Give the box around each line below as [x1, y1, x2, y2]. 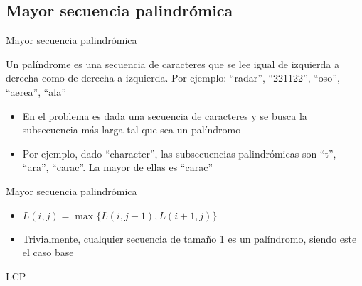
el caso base [22, 245, 74, 260]
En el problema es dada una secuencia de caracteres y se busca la [22, 108, 307, 123]
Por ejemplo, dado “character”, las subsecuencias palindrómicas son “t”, [22, 145, 336, 160]
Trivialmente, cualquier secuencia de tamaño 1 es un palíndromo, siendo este [22, 231, 357, 246]
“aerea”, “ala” [6, 84, 66, 99]
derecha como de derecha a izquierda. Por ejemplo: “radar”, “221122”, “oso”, [6, 70, 340, 85]
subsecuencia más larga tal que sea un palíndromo [22, 122, 241, 137]
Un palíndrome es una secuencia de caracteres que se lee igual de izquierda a [6, 56, 340, 71]
